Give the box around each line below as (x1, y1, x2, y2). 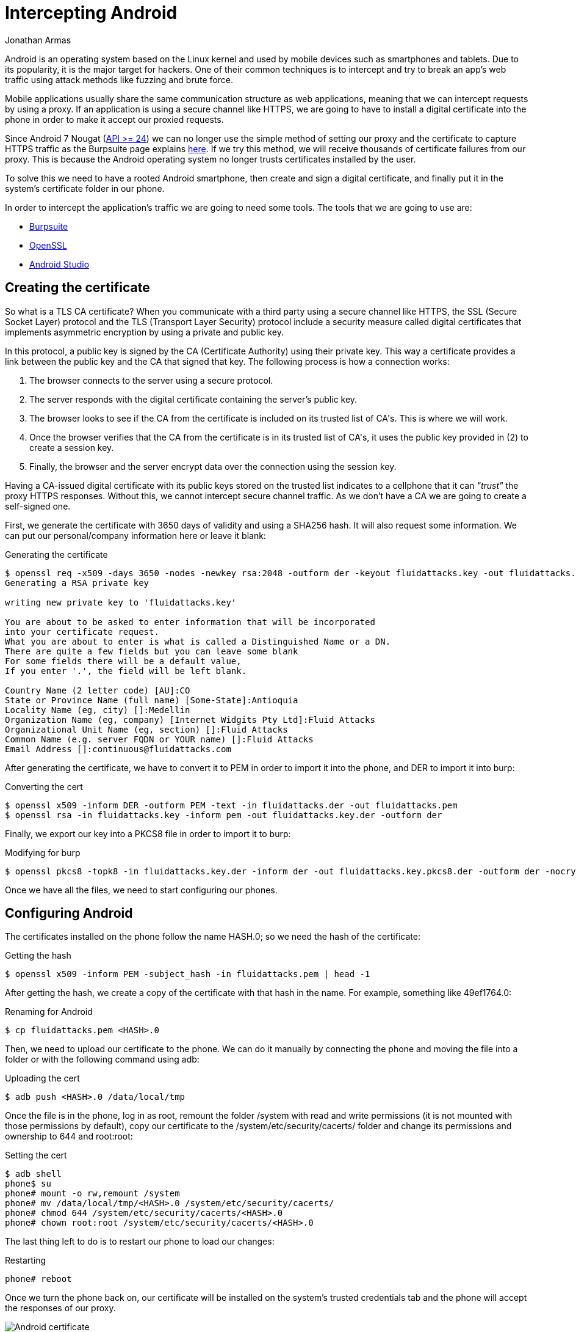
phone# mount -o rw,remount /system (5, 1188, 180, 1199)
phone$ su (5, 1179, 51, 1189)
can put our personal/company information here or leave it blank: (5, 530, 266, 541)
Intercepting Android (5, 2, 178, 23)
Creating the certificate (5, 280, 150, 296)
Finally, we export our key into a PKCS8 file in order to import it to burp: (5, 828, 291, 839)
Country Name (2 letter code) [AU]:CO (5, 685, 190, 695)
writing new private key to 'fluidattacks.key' (5, 597, 237, 607)
